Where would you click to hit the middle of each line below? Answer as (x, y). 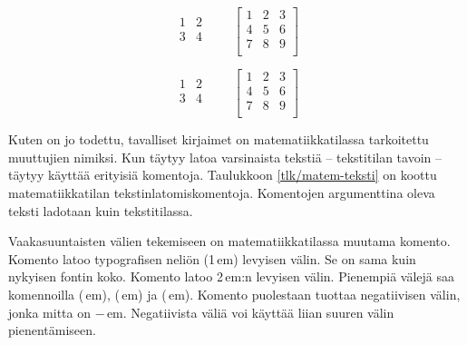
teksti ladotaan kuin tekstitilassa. (101, 210)
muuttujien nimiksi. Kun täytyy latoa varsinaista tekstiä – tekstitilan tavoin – (225, 157)
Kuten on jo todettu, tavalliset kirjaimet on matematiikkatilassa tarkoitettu (219, 139)
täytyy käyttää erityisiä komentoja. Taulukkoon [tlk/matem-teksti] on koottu (223, 175)
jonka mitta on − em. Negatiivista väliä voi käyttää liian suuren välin (201, 312)
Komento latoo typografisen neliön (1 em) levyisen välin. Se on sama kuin (212, 258)
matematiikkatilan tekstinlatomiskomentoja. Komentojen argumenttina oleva (222, 193)
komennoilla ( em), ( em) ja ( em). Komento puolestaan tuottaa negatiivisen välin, (234, 294)
